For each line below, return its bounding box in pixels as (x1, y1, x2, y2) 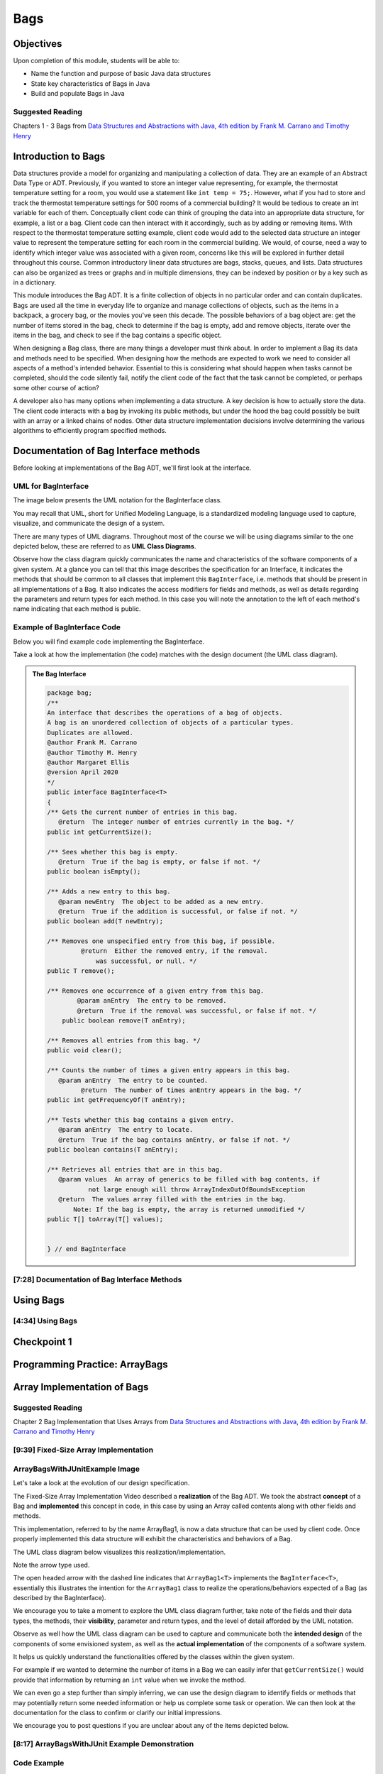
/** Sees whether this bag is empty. (47, 848, 179, 856)
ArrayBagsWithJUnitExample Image (13, 1464, 140, 1474)
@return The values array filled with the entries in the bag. (57, 1196, 287, 1203)
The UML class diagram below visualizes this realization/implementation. (13, 1548, 226, 1556)
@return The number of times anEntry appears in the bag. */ (80, 1086, 301, 1094)
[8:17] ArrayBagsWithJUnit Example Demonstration (13, 1739, 194, 1749)
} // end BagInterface (47, 1245, 126, 1253)
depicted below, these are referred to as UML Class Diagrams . (13, 542, 196, 551)
